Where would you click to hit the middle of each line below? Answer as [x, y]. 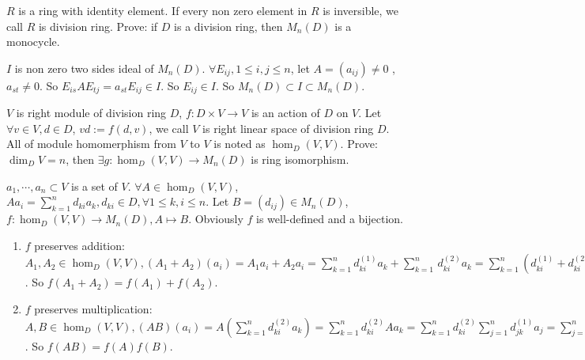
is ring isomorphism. [300, 159]
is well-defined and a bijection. [330, 219]
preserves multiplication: [93, 308]
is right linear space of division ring [288, 128]
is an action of [285, 113]
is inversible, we [361, 10]
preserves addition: [79, 245]
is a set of [94, 186]
